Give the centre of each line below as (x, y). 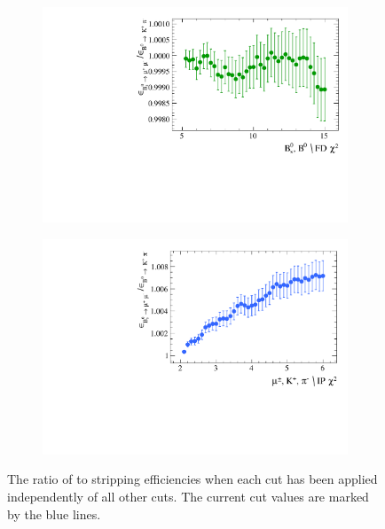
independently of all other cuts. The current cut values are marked (188, 496)
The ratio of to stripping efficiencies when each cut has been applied (192, 479)
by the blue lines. (54, 513)
